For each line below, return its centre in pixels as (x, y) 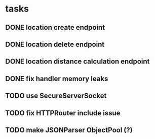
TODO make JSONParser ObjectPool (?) (69, 130)
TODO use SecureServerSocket (56, 96)
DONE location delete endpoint (55, 44)
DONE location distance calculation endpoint (77, 62)
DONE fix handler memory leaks (57, 79)
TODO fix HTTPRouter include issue (63, 113)
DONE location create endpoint (55, 27)
